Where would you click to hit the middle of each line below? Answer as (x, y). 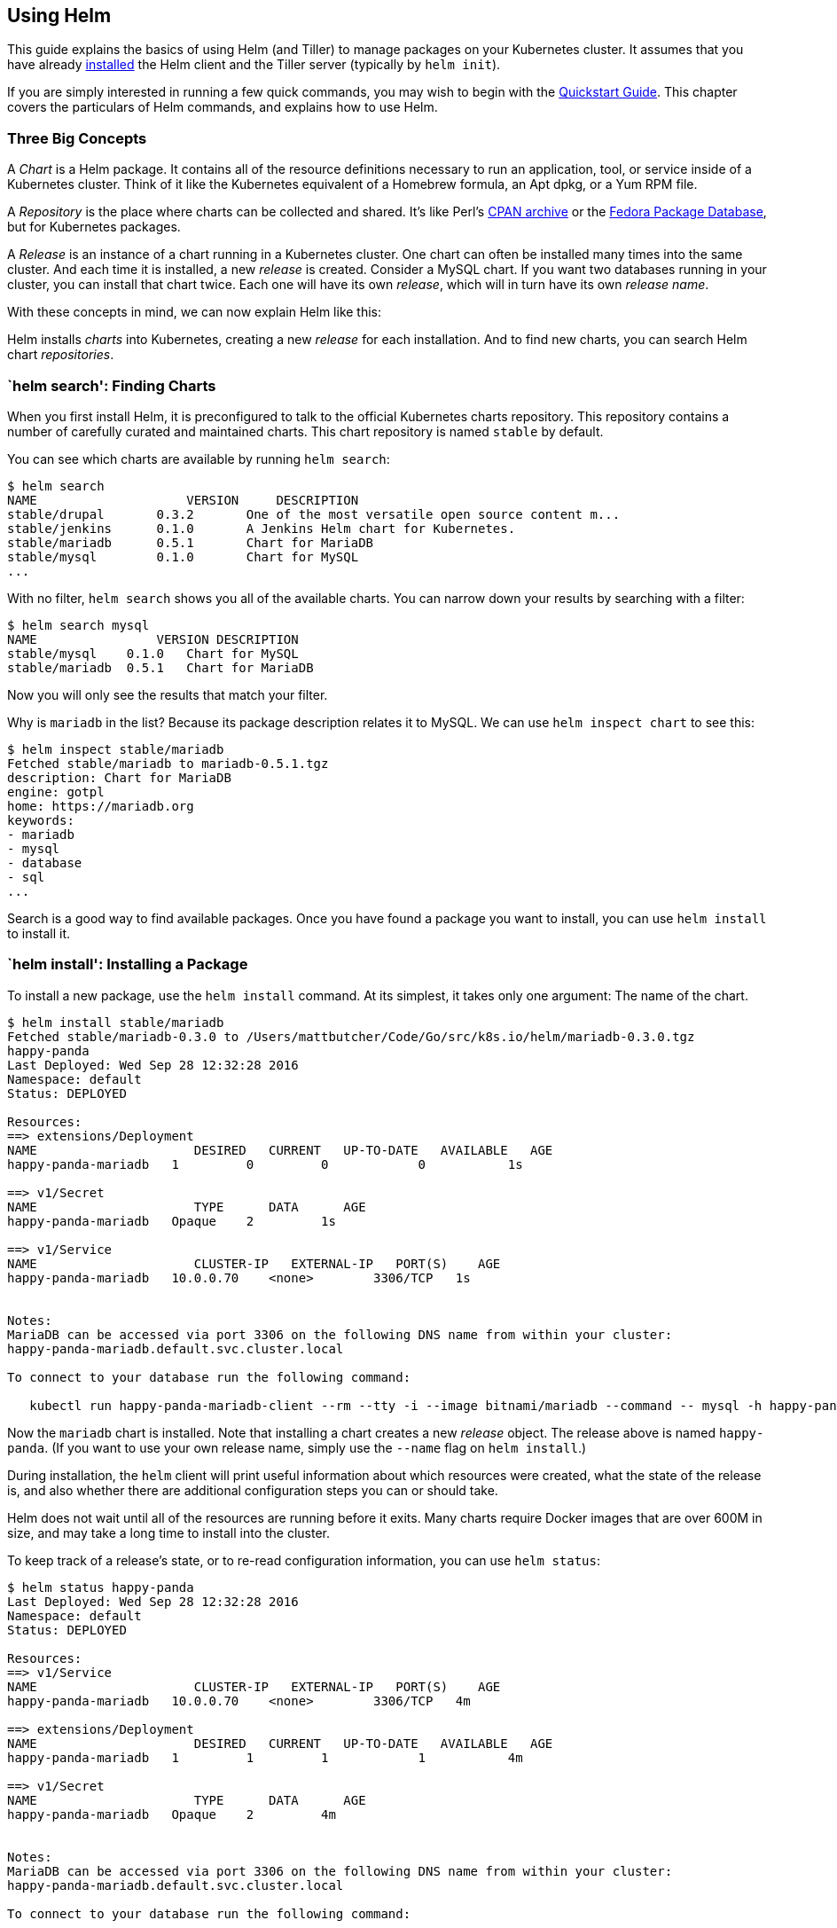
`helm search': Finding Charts (112, 385)
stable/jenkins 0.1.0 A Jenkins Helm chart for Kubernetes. (262, 528)
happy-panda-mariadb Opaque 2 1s (172, 1221)
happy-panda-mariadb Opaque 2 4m (172, 1814)
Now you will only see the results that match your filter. (168, 694)
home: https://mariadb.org (101, 806)
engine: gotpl (56, 792)
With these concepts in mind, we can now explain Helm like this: (195, 312)
